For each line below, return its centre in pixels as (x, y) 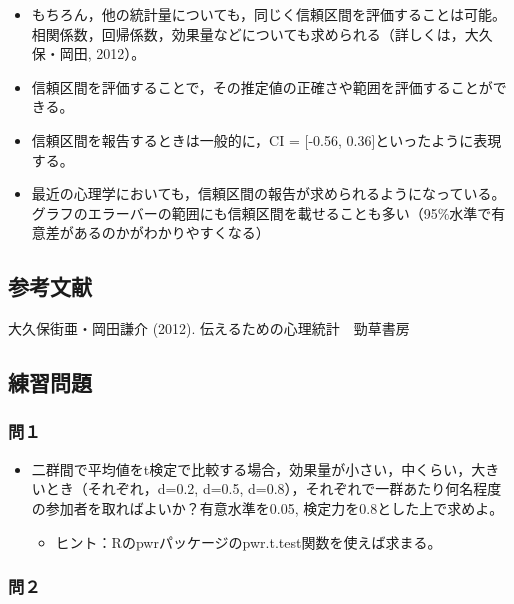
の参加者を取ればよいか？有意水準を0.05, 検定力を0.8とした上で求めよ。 (267, 507)
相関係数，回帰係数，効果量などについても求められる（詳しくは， (248, 33)
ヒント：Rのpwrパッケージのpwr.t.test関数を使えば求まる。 (248, 541)
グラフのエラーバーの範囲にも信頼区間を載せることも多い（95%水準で (261, 212)
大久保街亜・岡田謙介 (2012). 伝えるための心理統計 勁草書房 (209, 328)
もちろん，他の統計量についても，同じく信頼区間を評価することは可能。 (269, 14)
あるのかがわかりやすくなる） (171, 232)
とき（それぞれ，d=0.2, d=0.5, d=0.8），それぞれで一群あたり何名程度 (273, 488)
